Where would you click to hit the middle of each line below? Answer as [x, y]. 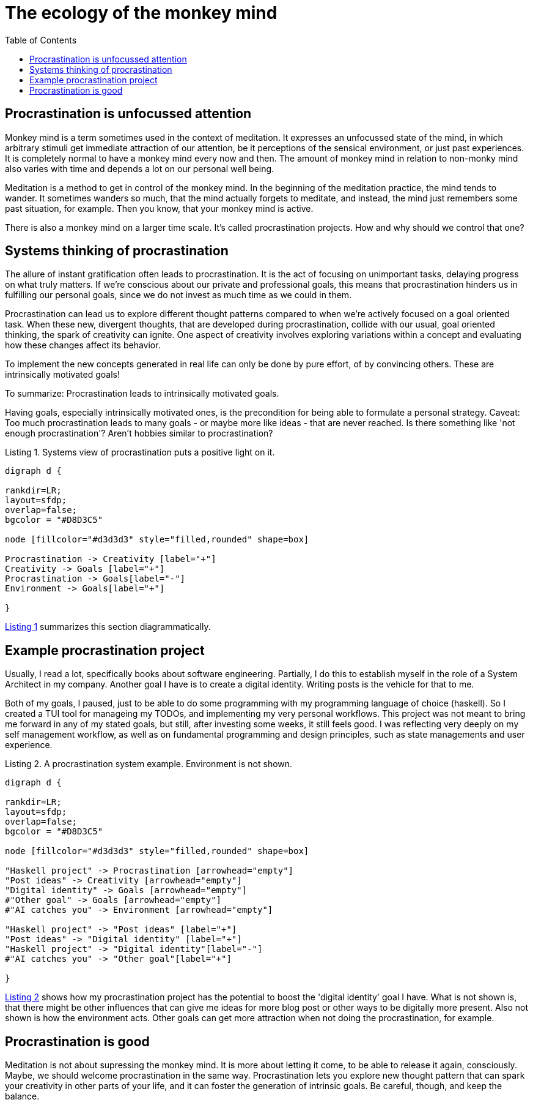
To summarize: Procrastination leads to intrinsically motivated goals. [142, 394]
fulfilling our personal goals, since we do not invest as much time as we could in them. [178, 295]
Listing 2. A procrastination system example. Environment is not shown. [149, 764]
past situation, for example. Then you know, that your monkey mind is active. [159, 208]
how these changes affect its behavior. [83, 345]
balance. [22, 1096]
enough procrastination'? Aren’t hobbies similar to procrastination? [139, 433]
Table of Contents [41, 40]
